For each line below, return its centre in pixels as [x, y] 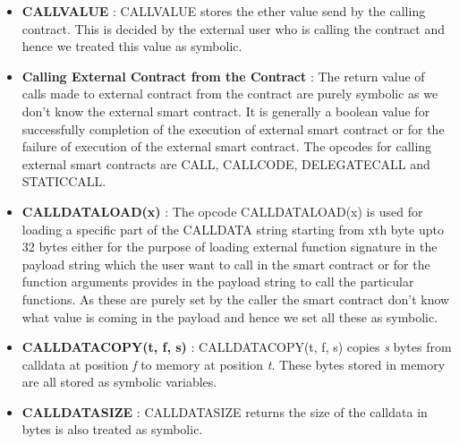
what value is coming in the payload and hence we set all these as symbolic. [230, 316]
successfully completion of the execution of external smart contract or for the [233, 128]
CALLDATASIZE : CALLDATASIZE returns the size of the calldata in [225, 411]
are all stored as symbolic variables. [119, 382]
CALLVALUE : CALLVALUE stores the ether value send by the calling [224, 11]
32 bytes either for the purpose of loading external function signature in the [229, 247]
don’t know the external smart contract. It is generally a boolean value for [226, 111]
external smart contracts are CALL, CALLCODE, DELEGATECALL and [226, 163]
